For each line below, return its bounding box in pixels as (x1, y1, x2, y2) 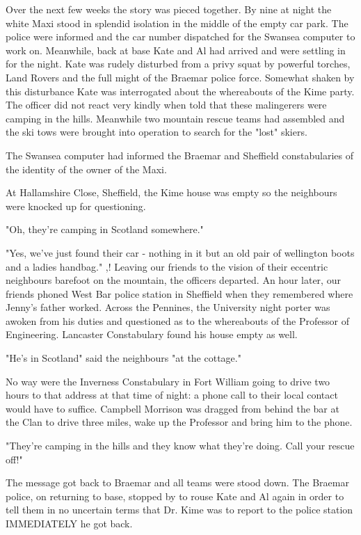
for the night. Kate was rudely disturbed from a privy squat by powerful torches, (6, 56, 351, 71)
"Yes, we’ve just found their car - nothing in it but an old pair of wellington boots (6, 245, 355, 259)
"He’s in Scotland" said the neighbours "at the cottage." (6, 351, 241, 365)
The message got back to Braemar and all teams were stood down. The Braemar (6, 475, 349, 490)
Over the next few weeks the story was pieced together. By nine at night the (6, 2, 332, 16)
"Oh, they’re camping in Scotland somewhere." (6, 222, 204, 237)
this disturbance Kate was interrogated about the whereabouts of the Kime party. (6, 83, 355, 98)
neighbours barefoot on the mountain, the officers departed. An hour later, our (6, 273, 341, 287)
